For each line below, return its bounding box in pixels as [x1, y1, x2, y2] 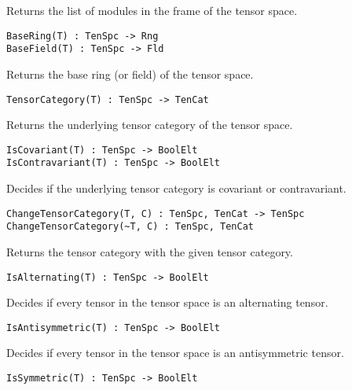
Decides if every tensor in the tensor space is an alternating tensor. [6, 294, 328, 311]
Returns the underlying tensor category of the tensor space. [6, 116, 293, 133]
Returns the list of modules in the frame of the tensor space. [6, 2, 298, 18]
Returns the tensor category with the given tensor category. [6, 243, 293, 259]
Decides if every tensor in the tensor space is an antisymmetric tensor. [6, 344, 344, 361]
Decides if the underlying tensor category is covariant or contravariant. [6, 180, 346, 197]
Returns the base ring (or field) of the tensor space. [6, 65, 254, 82]
